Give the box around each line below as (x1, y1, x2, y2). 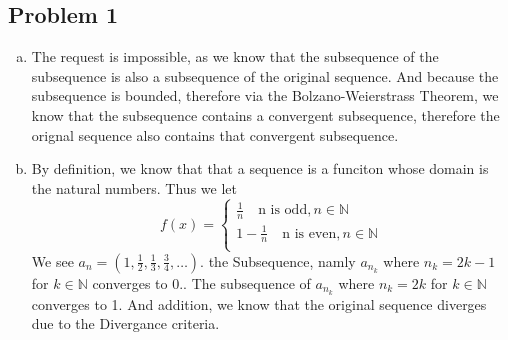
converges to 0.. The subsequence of (92, 272, 311, 293)
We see (31, 250, 74, 271)
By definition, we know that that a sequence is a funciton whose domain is (31, 158, 489, 179)
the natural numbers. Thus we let (31, 177, 237, 198)
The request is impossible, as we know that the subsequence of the (31, 46, 439, 67)
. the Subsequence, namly (200, 250, 356, 271)
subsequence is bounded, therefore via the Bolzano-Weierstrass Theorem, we (31, 85, 499, 106)
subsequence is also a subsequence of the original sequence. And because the (31, 65, 499, 86)
